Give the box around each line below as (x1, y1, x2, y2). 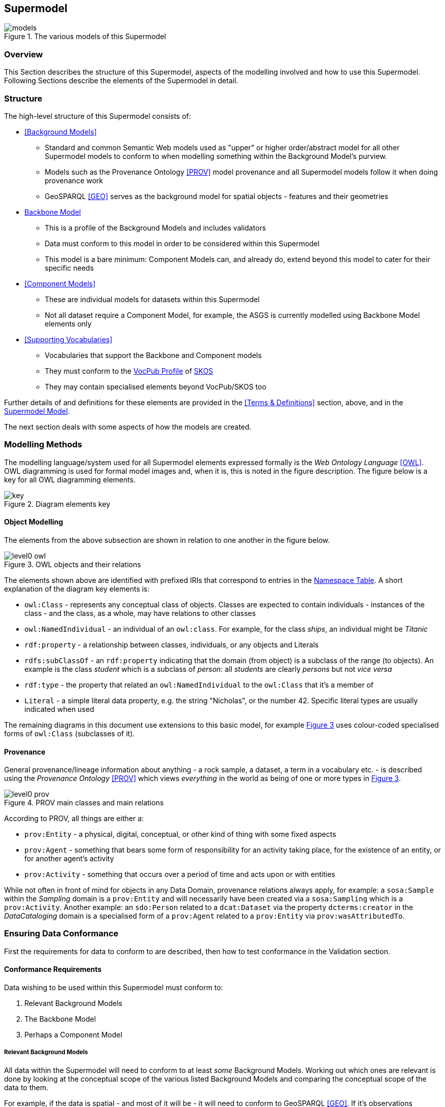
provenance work (45, 176, 103, 185)
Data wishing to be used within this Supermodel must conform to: (4, 983, 223, 992)
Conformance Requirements (4, 965, 102, 974)
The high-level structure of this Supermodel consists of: (4, 111, 191, 120)
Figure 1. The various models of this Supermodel (4, 32, 166, 41)
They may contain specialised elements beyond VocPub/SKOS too (45, 382, 267, 391)
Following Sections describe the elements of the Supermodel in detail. (4, 76, 238, 85)
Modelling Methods (4, 439, 82, 450)
